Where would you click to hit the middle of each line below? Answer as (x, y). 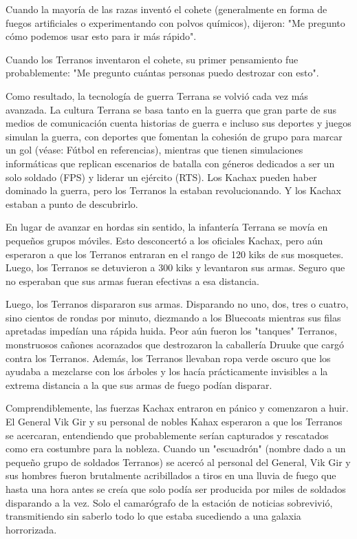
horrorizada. (31, 529)
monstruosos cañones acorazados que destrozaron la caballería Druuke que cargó (175, 345)
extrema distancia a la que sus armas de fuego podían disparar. (139, 384)
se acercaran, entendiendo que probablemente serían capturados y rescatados (167, 435)
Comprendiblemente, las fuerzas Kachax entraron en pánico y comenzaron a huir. (177, 408)
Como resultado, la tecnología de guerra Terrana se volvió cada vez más (157, 95)
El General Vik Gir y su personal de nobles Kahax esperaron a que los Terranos (174, 422)
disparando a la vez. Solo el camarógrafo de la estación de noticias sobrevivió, (169, 502)
